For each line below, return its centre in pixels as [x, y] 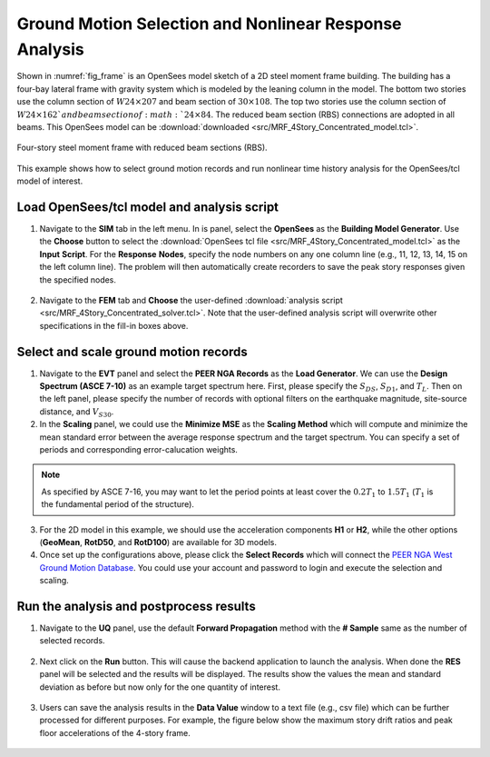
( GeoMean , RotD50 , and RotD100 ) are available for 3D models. [158, 542]
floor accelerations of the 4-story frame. [115, 732]
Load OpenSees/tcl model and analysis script [148, 207]
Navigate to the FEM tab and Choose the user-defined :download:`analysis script [191, 300]
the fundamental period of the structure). [118, 504]
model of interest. [50, 181]
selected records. [72, 641]
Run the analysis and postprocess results [136, 606]
